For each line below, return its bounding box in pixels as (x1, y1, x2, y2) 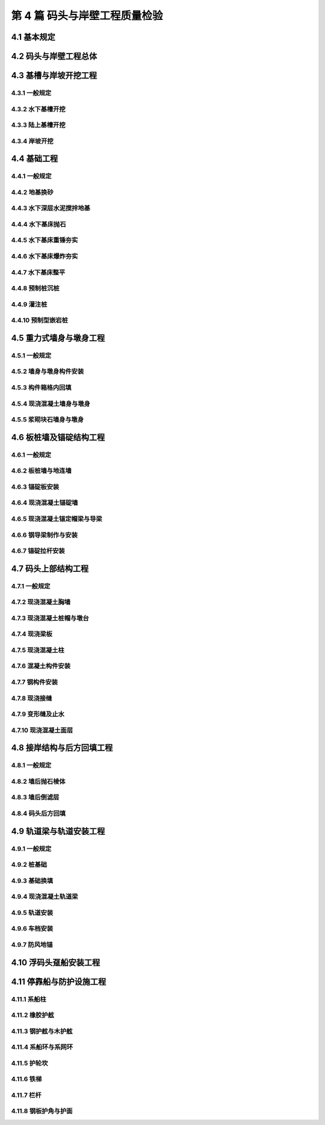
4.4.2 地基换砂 (11, 188, 54, 196)
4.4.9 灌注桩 (11, 300, 48, 308)
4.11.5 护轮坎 (11, 1059, 48, 1067)
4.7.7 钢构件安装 (11, 678, 58, 686)
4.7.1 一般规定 (11, 581, 51, 590)
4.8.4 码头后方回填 (11, 809, 66, 817)
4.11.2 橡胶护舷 (11, 1011, 54, 1020)
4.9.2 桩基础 (11, 861, 48, 869)
